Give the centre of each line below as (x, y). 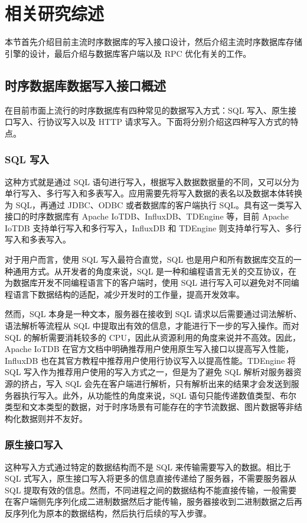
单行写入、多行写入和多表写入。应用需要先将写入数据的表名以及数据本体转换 (153, 193)
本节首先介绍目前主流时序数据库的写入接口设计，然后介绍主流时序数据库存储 (153, 42)
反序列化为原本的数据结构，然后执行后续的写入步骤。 (108, 513)
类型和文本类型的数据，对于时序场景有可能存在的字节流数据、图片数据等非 (149, 407)
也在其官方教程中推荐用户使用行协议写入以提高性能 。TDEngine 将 (168, 360)
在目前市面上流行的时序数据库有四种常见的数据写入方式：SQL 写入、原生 (147, 110)
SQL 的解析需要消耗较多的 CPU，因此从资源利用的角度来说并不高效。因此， (153, 337)
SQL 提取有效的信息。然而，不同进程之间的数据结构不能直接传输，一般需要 (151, 490)
